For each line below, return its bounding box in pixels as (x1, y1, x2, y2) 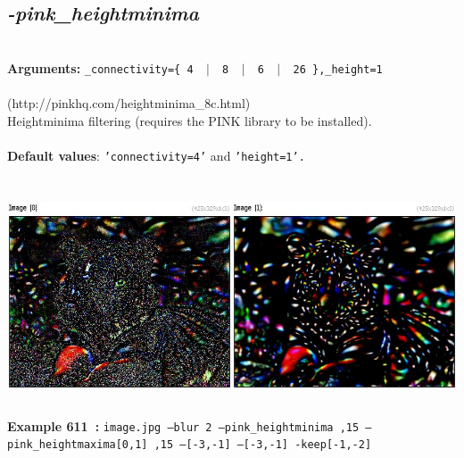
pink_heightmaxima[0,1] (7, 438, 148, 452)
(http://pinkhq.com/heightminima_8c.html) (7, 94, 251, 112)
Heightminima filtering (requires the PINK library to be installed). (7, 111, 372, 129)
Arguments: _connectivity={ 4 (7, 58, 194, 77)
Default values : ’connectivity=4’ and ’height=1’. (7, 146, 305, 164)
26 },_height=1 (293, 62, 383, 76)
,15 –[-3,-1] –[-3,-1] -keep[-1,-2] (153, 438, 372, 452)
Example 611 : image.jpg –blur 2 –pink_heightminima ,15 (7, 416, 360, 435)
